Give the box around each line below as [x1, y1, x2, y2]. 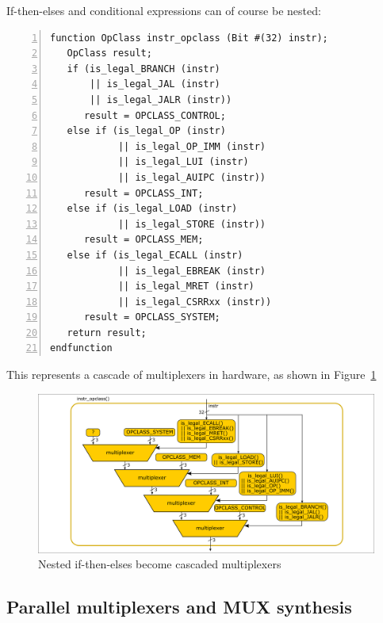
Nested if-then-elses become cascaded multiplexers [38, 556, 282, 572]
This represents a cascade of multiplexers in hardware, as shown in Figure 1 [6, 366, 377, 383]
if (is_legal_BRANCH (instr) [67, 63, 220, 75]
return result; [67, 327, 147, 338]
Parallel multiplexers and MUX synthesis [6, 594, 352, 619]
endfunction [50, 342, 113, 354]
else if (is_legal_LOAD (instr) [67, 203, 238, 215]
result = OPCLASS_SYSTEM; [83, 311, 220, 323]
